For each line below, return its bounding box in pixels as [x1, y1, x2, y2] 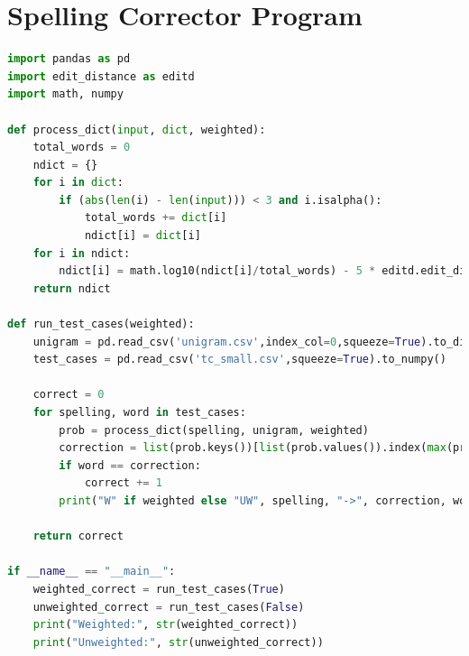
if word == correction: [59, 458, 201, 472]
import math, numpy [7, 88, 124, 101]
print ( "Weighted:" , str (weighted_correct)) [32, 618, 299, 632]
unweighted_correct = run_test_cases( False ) [32, 600, 305, 614]
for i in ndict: [32, 246, 131, 260]
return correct [32, 530, 124, 543]
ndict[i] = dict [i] [84, 229, 201, 243]
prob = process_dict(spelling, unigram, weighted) [59, 423, 369, 437]
